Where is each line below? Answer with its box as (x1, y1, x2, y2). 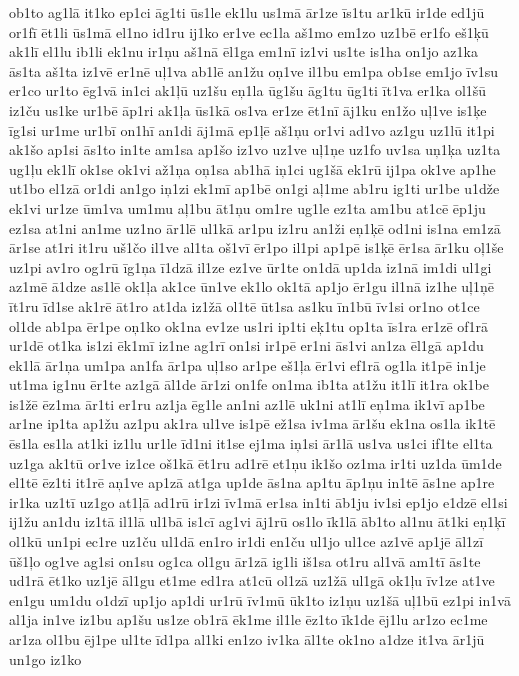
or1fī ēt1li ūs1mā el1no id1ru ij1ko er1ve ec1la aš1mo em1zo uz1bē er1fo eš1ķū (9, 21, 489, 42)
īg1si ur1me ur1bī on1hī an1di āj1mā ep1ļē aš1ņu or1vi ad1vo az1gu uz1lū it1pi (9, 119, 495, 140)
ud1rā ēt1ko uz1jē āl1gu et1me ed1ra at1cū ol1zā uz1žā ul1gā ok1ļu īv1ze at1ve (9, 570, 495, 591)
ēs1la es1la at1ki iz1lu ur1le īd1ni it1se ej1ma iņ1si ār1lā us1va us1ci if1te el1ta (9, 433, 493, 454)
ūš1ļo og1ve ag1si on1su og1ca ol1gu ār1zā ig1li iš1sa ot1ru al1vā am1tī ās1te (9, 550, 481, 571)
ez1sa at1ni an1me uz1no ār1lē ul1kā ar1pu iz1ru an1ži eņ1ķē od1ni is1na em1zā (9, 217, 501, 238)
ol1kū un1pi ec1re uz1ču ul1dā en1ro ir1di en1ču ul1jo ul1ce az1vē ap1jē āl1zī (9, 531, 484, 552)
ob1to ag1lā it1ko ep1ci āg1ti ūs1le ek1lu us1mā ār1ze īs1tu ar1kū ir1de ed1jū (9, 2, 485, 22)
